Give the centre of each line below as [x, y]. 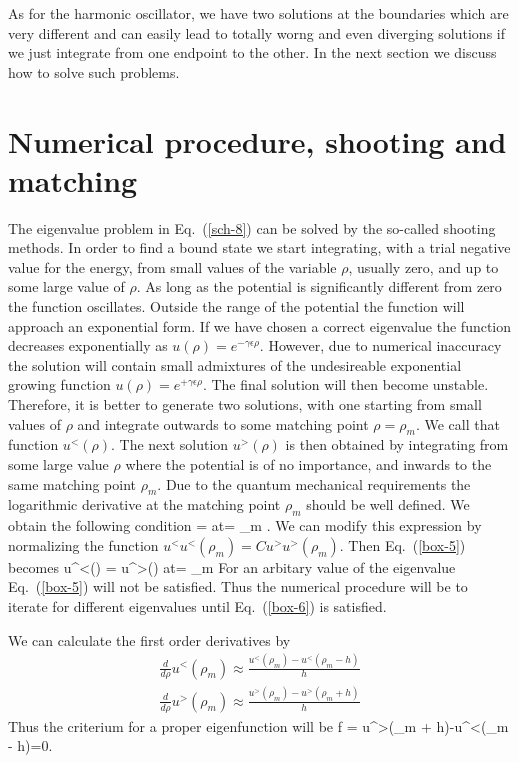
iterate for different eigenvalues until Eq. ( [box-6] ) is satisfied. [197, 605]
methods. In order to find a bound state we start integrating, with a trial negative [259, 247]
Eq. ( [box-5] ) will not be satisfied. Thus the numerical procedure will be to [238, 586]
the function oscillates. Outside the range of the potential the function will [236, 306]
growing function [59, 384]
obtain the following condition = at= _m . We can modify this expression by [245, 525]
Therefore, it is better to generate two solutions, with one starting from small [245, 404]
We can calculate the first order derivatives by [149, 639]
